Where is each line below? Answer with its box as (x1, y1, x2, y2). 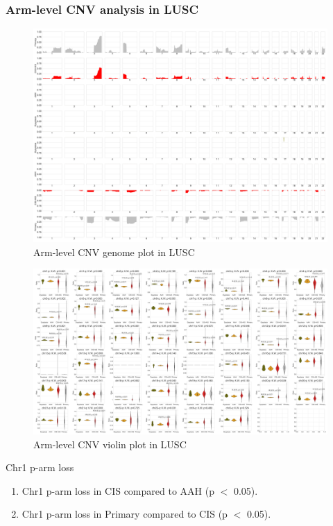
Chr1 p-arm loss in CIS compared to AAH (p (22, 483, 214, 498)
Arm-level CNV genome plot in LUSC (33, 244, 195, 259)
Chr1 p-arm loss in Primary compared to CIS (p (22, 507, 228, 521)
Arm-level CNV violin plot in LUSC (33, 436, 187, 451)
